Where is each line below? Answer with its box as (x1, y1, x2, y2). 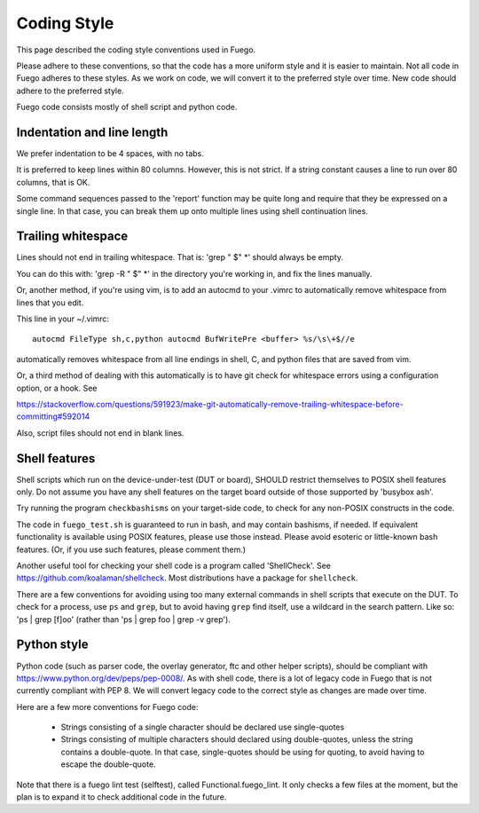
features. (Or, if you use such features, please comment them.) (16, 544, 247, 555)
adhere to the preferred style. (16, 85, 124, 96)
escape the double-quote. (60, 759, 156, 770)
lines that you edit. (16, 297, 84, 308)
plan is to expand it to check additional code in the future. (16, 792, 227, 802)
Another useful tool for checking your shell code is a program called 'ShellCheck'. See (16, 560, 332, 572)
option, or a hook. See (16, 383, 98, 393)
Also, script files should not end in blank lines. (16, 427, 185, 438)
